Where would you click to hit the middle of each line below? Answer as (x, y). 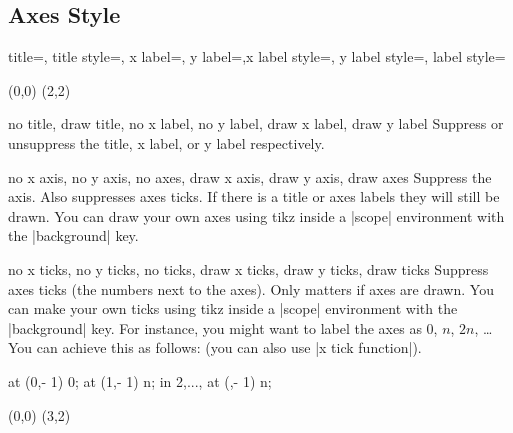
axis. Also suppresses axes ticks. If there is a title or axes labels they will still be (254, 196)
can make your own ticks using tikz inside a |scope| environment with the (233, 308)
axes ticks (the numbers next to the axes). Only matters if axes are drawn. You (251, 288)
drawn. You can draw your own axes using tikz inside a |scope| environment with (256, 215)
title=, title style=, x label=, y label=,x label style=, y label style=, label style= (257, 56)
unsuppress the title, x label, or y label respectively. (166, 142)
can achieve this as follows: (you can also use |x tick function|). (229, 347)
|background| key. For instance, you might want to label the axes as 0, (223, 327)
